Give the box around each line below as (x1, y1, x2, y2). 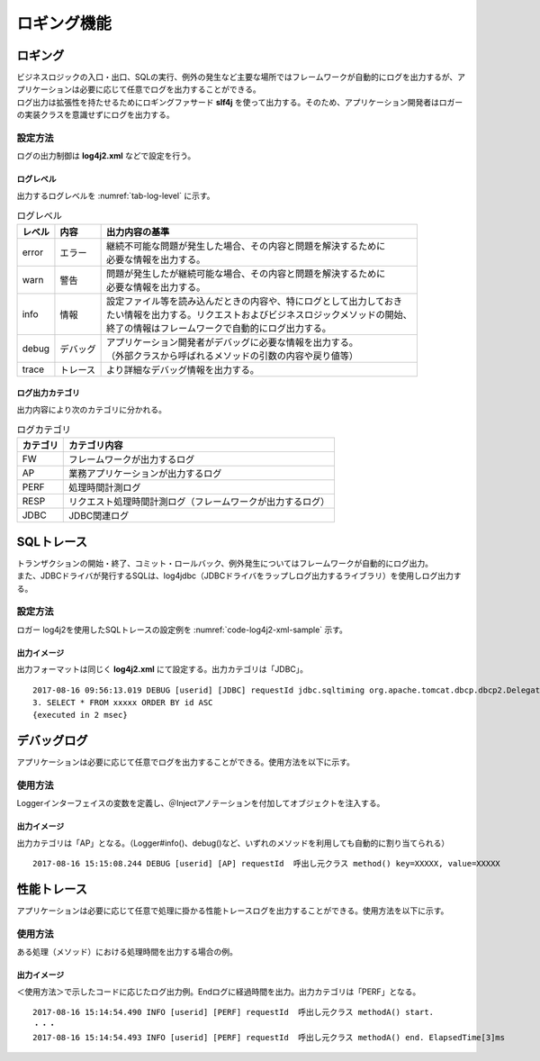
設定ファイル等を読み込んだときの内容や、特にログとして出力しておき (105, 295, 402, 307)
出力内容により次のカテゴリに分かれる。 (16, 404, 166, 414)
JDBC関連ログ (68, 510, 130, 522)
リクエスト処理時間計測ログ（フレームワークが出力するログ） (68, 495, 330, 508)
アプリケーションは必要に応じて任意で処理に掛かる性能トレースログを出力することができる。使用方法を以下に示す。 (16, 905, 449, 916)
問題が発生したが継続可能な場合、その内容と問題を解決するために (105, 267, 386, 279)
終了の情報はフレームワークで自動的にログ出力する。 (105, 322, 332, 334)
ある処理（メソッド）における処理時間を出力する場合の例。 (16, 947, 238, 957)
